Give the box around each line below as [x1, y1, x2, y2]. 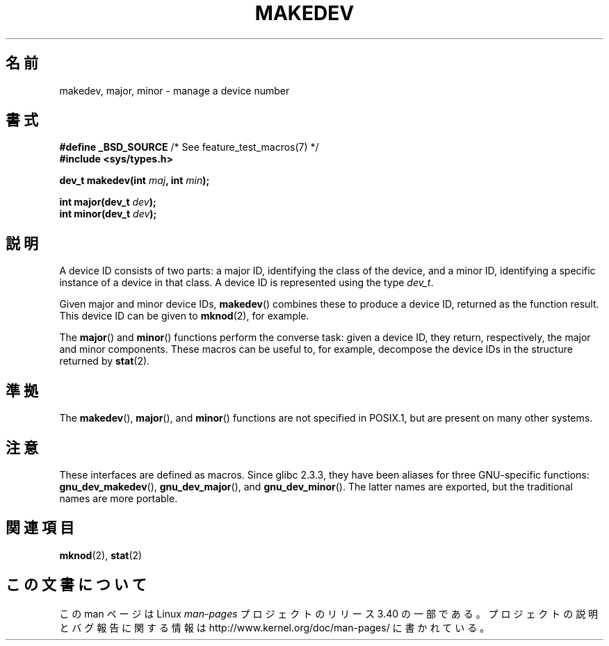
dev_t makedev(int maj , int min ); [59, 174, 210, 187]
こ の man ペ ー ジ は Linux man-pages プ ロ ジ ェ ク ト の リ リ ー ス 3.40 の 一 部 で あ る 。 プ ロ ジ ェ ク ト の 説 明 [59, 607, 599, 620]
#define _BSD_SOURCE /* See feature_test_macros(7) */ [59, 141, 319, 154]
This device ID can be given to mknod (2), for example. [59, 310, 309, 322]
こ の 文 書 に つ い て [6, 576, 147, 594]
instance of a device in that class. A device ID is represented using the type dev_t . [59, 276, 434, 289]
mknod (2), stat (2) [59, 549, 143, 561]
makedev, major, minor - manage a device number [59, 84, 290, 97]
